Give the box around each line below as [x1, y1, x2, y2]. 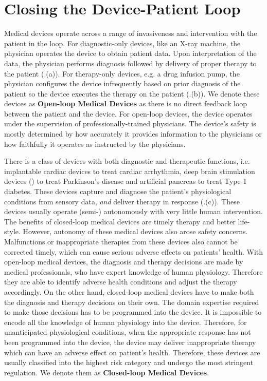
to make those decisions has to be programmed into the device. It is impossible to [4, 307, 262, 317]
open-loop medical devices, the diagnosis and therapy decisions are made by [4, 256, 243, 267]
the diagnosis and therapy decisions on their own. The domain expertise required [4, 296, 259, 307]
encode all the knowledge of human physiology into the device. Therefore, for [4, 316, 247, 327]
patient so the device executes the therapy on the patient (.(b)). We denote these [4, 88, 260, 99]
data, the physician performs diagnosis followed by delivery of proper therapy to [4, 58, 257, 68]
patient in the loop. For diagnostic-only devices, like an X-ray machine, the [4, 37, 241, 48]
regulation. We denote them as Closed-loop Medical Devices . [4, 367, 209, 377]
